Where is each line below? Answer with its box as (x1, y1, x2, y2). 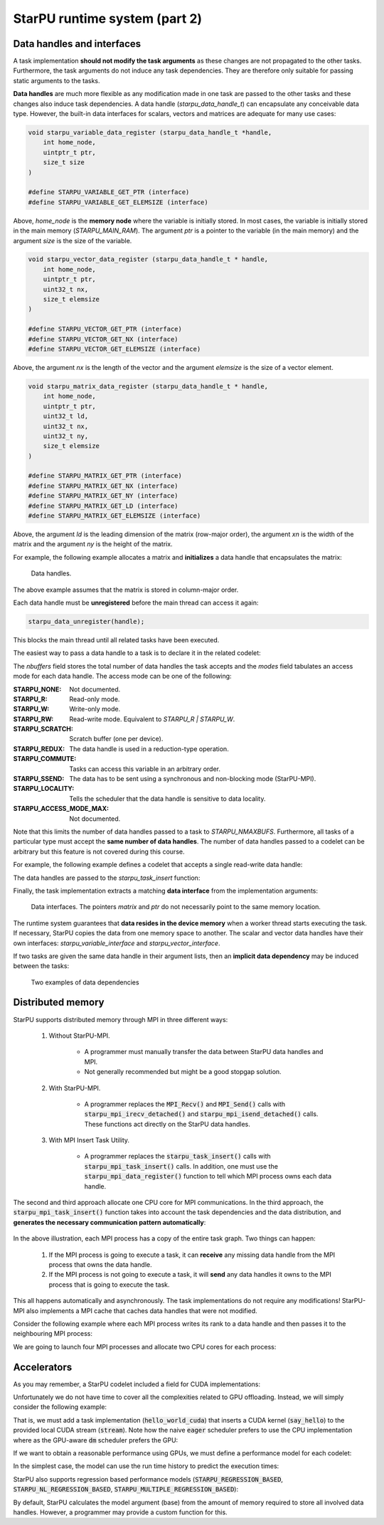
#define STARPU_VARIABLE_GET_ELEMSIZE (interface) (28, 198, 209, 206)
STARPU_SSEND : (13, 775, 65, 783)
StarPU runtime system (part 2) (13, 11, 203, 26)
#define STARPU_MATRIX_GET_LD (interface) (28, 501, 178, 510)
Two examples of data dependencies (31, 978, 139, 987)
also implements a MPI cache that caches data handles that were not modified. (26, 1306, 257, 1315)
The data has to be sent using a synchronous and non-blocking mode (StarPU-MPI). (69, 775, 316, 783)
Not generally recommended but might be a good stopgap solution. (84, 1068, 282, 1076)
